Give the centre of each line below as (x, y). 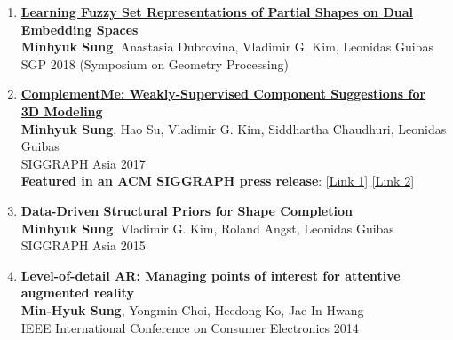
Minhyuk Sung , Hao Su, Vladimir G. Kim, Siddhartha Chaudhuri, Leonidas (234, 128)
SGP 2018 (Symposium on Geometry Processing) (155, 63)
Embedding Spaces (79, 29)
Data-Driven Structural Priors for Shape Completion (187, 210)
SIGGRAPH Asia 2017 (83, 163)
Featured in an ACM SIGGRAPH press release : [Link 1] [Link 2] (218, 181)
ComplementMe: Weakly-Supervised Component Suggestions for (223, 94)
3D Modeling (62, 111)
